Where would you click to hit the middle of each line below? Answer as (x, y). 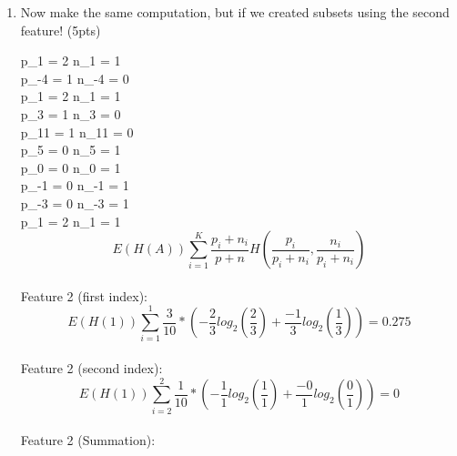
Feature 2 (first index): (84, 295)
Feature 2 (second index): (91, 368)
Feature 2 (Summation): (88, 440)
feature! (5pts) (61, 30)
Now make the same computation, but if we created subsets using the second (235, 12)
